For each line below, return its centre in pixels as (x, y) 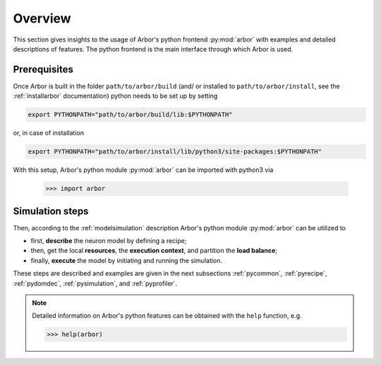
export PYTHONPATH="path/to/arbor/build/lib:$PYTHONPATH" (130, 115)
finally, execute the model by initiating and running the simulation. (126, 260)
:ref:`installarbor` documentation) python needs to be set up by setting (115, 96)
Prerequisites (43, 69)
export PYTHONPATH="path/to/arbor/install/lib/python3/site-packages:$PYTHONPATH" (175, 152)
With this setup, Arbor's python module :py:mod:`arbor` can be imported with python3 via (143, 170)
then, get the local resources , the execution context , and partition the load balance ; (154, 251)
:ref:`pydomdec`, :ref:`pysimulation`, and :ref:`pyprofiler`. (95, 283)
